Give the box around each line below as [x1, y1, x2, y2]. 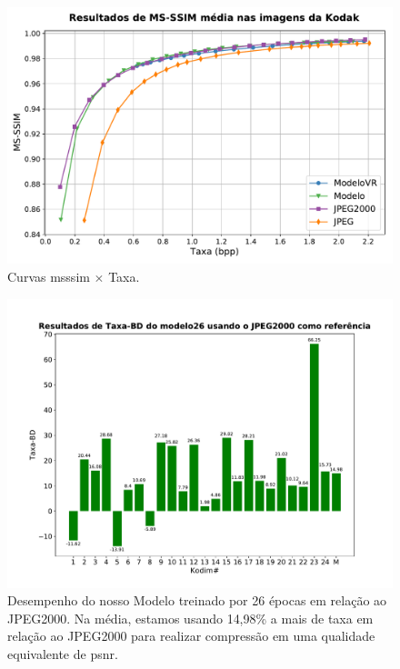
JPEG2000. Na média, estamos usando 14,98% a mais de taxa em [7, 608, 374, 627]
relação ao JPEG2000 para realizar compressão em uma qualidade [7, 626, 375, 645]
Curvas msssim [7, 266, 90, 285]
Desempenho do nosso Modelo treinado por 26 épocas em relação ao [7, 591, 387, 610]
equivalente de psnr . [7, 644, 118, 663]
